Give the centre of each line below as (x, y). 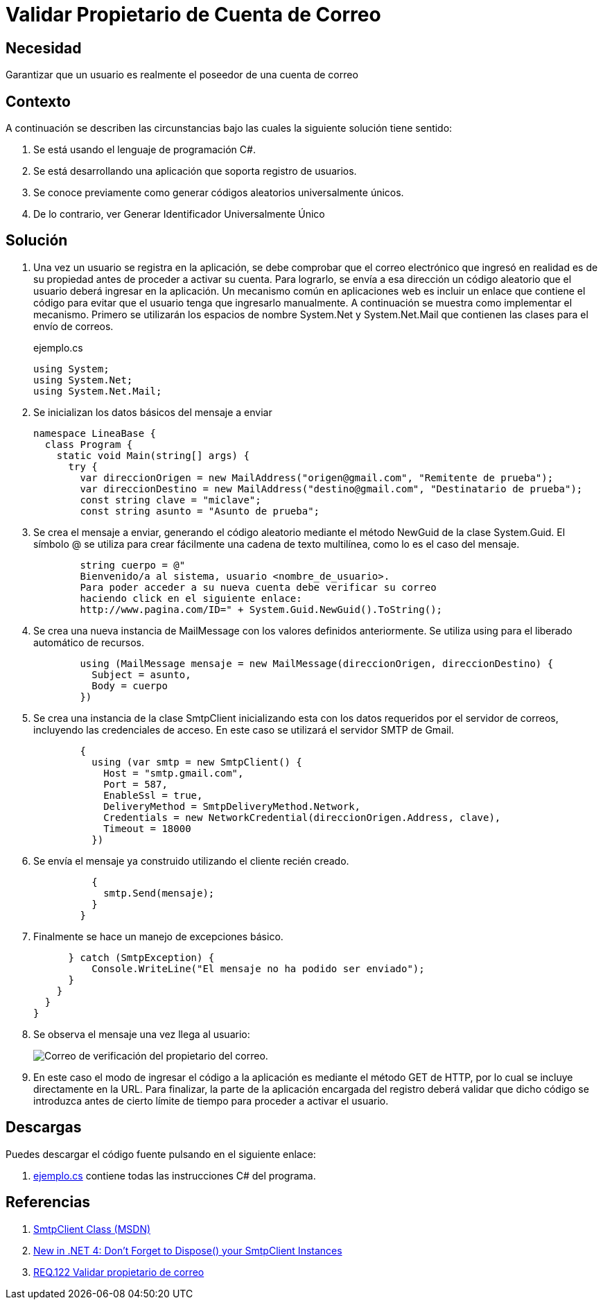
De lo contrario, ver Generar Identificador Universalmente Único (179, 214)
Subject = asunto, (141, 674)
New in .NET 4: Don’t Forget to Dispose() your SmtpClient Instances (188, 1250)
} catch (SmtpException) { (141, 957)
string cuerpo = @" (133, 565)
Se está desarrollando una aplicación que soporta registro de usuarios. (195, 171)
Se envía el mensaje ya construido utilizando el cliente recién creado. (191, 861)
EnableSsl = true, (153, 795)
